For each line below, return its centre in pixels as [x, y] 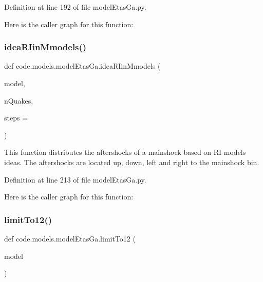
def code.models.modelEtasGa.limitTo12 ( [70, 238]
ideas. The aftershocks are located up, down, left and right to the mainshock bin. [132, 162]
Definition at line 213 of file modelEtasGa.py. [75, 179]
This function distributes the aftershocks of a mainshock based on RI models [125, 152]
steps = [16, 118]
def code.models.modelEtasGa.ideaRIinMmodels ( [82, 66]
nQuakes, [19, 100]
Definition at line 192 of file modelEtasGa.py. [75, 7]
